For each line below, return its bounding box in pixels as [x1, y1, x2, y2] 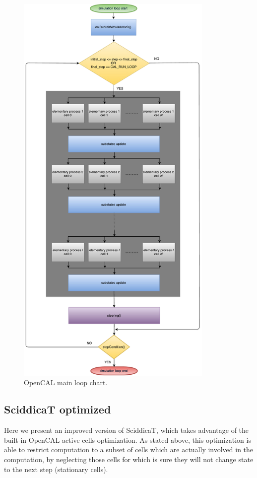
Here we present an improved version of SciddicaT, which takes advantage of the [4, 425, 249, 435]
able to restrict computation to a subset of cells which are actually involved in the [4, 444, 254, 455]
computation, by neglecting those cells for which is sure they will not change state [4, 454, 254, 464]
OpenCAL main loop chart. [24, 377, 108, 388]
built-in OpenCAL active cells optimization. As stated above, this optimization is [4, 434, 251, 445]
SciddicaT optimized [4, 402, 111, 417]
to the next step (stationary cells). [4, 464, 108, 474]
